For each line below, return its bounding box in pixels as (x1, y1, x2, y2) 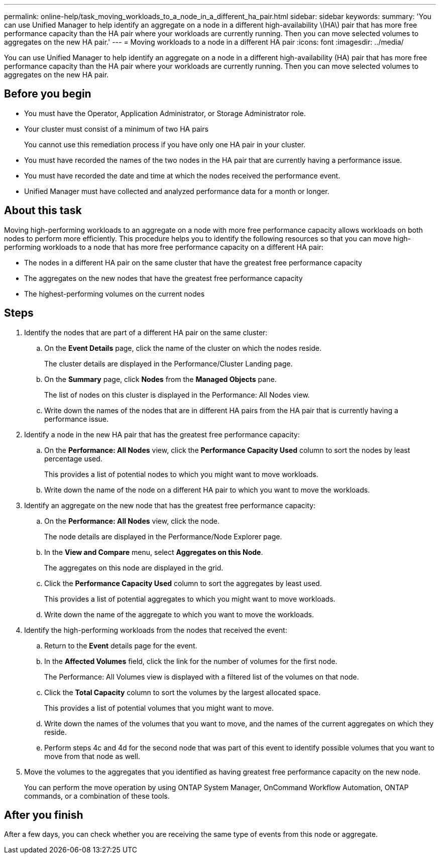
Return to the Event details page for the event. (44, 641, 197, 650)
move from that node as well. (44, 751, 140, 760)
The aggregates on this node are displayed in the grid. (44, 563, 224, 572)
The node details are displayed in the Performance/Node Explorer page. (44, 532, 282, 541)
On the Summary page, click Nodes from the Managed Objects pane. (44, 374, 277, 384)
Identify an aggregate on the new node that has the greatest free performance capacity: (24, 501, 316, 510)
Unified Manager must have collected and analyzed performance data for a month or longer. (24, 186, 329, 196)
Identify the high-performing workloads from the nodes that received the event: (24, 625, 287, 634)
